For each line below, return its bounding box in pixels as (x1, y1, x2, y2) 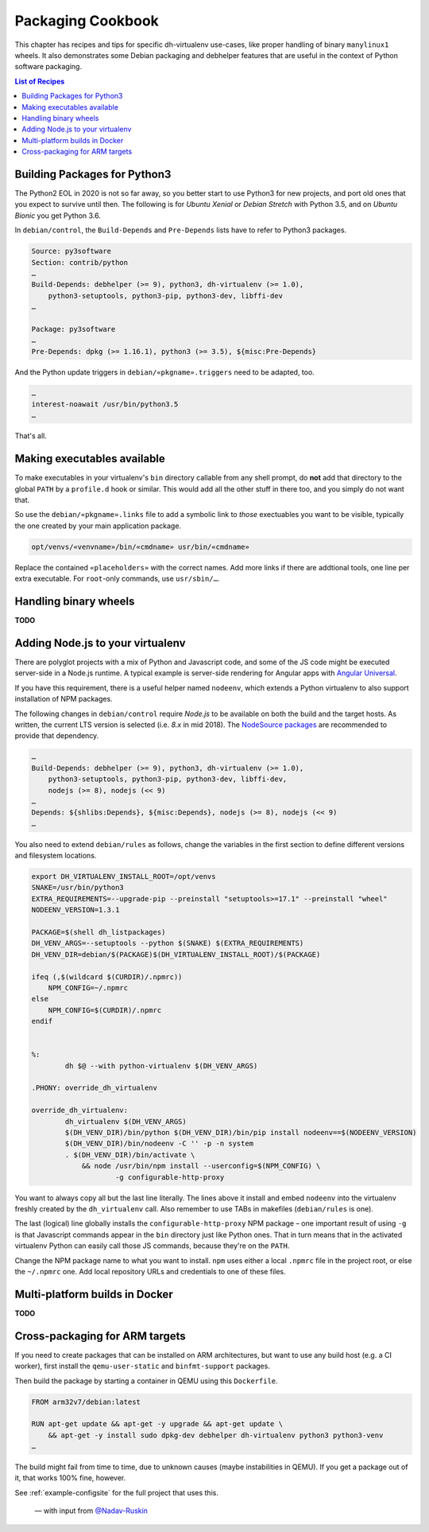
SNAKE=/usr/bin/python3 (31, 883, 125, 892)
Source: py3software (31, 247, 111, 256)
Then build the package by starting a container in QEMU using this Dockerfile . (14, 1376, 278, 1386)
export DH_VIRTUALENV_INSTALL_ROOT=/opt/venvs (31, 872, 216, 881)
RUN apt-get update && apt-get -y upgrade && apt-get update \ (31, 1420, 284, 1429)
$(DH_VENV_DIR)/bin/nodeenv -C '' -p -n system (64, 1139, 254, 1149)
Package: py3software (31, 325, 116, 333)
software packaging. (14, 62, 83, 72)
